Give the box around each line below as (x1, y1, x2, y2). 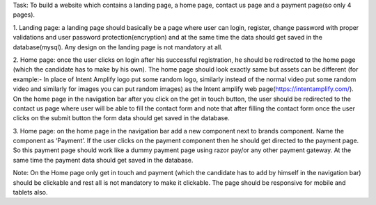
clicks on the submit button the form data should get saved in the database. (13, 114, 230, 122)
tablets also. (13, 188, 48, 197)
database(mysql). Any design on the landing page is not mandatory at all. (13, 42, 223, 51)
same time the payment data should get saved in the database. (13, 156, 194, 164)
